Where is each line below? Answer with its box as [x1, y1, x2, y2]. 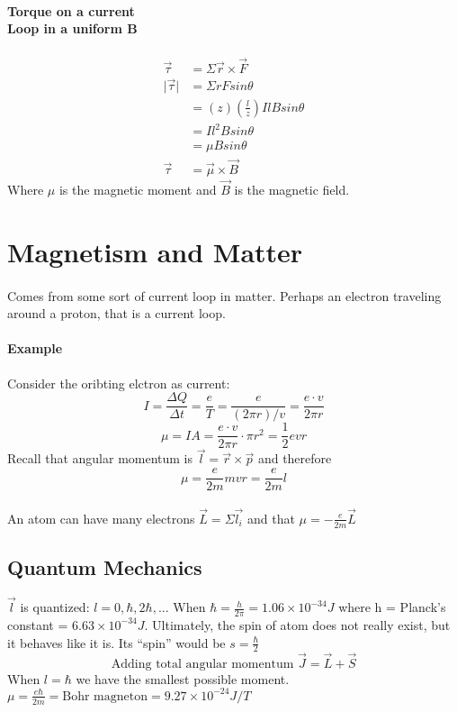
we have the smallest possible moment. [76, 669, 290, 688]
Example [7, 339, 63, 358]
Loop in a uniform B [7, 19, 138, 38]
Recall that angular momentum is [7, 449, 193, 468]
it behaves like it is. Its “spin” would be [7, 633, 226, 652]
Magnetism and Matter [7, 233, 303, 269]
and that [247, 508, 295, 527]
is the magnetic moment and [58, 179, 217, 198]
